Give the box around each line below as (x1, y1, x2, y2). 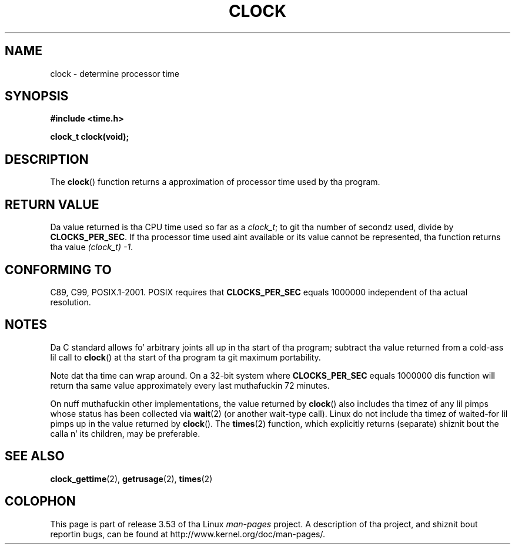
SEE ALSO (5, 449, 65, 464)
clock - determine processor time (50, 68, 179, 79)
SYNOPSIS (5, 89, 69, 104)
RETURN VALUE (5, 197, 99, 212)
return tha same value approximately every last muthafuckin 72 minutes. (50, 380, 330, 390)
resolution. (50, 297, 91, 307)
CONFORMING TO (5, 262, 112, 277)
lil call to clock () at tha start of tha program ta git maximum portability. (50, 352, 321, 362)
